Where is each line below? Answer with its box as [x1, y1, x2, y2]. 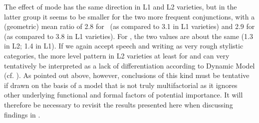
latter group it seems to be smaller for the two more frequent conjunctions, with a [4, 11, 255, 21]
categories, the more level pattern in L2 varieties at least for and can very [4, 50, 230, 60]
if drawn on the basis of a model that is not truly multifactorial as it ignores [4, 79, 238, 90]
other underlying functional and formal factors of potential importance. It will [4, 89, 243, 100]
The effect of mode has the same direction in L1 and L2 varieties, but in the [4, 1, 237, 11]
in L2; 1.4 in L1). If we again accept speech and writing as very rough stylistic [4, 40, 244, 51]
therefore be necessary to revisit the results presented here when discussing [4, 99, 233, 109]
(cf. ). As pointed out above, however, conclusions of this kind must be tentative [4, 70, 250, 80]
